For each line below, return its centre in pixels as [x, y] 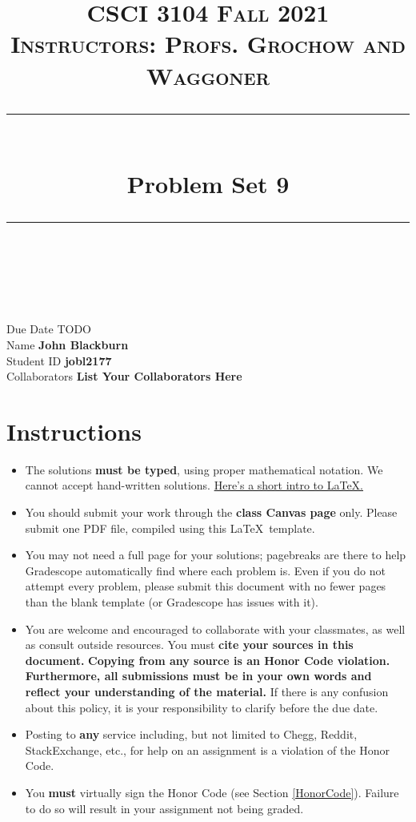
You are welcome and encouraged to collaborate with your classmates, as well [215, 629]
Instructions [74, 431]
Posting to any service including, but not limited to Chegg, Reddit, [191, 734]
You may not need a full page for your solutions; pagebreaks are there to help [216, 555]
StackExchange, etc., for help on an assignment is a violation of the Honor [207, 749]
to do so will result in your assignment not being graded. [164, 808]
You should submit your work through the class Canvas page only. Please [211, 512]
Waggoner [208, 75]
